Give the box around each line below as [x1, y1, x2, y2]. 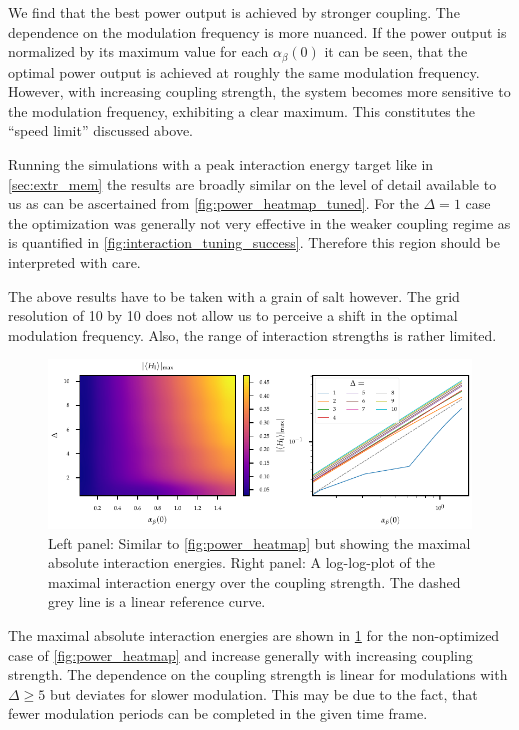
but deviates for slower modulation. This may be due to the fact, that [49, 683, 478, 704]
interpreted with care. [8, 251, 141, 272]
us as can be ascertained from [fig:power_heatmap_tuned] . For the [8, 193, 419, 214]
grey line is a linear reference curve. [48, 591, 266, 612]
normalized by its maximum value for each [8, 41, 269, 62]
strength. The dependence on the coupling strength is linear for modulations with [8, 664, 508, 685]
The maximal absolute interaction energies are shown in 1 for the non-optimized [8, 624, 500, 645]
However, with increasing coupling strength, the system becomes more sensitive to [8, 81, 511, 102]
